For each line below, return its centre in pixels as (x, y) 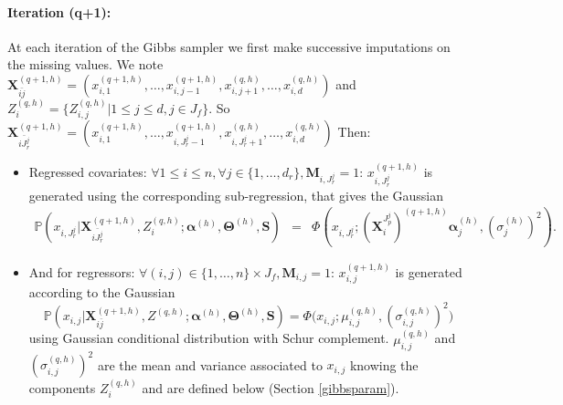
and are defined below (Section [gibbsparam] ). (271, 388)
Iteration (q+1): (59, 11)
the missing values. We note (85, 64)
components (62, 388)
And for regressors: (82, 271)
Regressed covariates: (88, 171)
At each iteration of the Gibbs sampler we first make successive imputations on (229, 46)
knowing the (384, 364)
